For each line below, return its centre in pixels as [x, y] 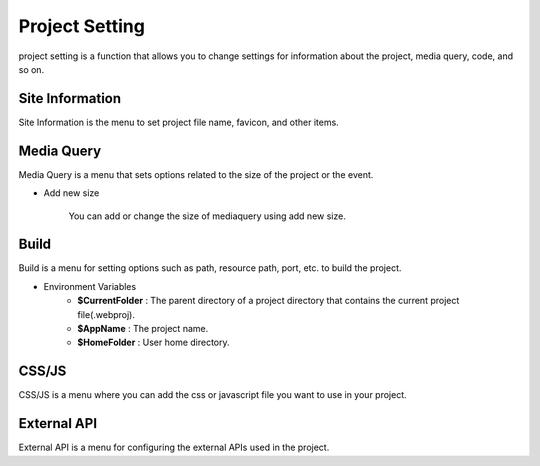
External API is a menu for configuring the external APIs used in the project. [174, 447]
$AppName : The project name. [143, 328]
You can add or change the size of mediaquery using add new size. [207, 216]
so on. [31, 69]
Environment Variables [90, 286]
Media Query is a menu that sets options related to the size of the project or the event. [196, 174]
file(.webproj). [106, 314]
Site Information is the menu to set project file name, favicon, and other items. [178, 122]
